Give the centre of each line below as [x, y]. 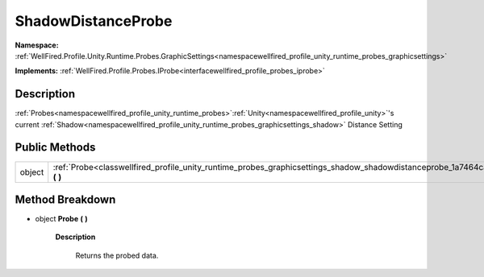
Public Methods [55, 148]
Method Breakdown [65, 199]
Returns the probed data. [117, 255]
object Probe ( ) [61, 219]
